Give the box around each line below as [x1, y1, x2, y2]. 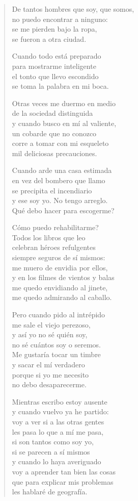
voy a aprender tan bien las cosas [12, 466, 116, 477]
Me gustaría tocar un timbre [12, 349, 101, 360]
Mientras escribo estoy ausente [12, 396, 107, 407]
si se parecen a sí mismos [12, 446, 90, 457]
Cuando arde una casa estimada [12, 165, 112, 176]
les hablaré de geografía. [12, 486, 88, 497]
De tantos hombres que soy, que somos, [12, 4, 134, 14]
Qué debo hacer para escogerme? [12, 205, 115, 215]
